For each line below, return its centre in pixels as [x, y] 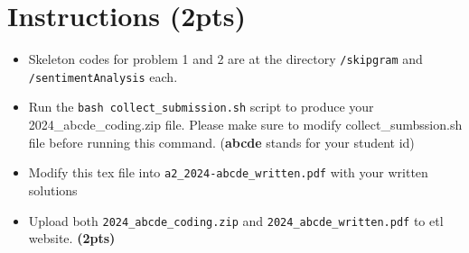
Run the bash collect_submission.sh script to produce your [201, 107]
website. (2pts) [72, 238]
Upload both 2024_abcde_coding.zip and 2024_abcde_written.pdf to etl [236, 220]
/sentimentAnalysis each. [103, 76]
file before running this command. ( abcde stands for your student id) [221, 142]
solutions [53, 190]
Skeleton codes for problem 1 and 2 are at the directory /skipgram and [225, 59]
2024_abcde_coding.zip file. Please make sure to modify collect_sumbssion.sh [245, 125]
